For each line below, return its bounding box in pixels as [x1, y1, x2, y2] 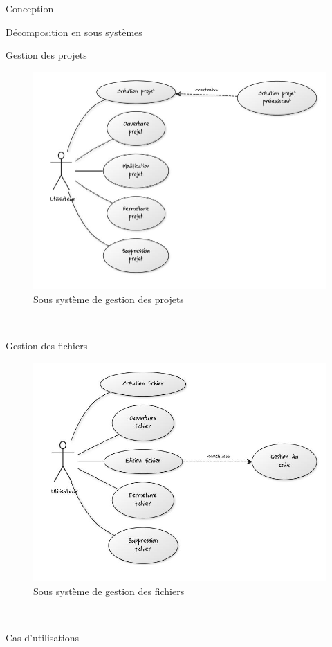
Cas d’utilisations [6, 630, 80, 644]
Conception [6, 1, 54, 15]
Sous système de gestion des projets [33, 291, 184, 306]
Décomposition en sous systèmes [6, 24, 142, 39]
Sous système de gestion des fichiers [33, 583, 185, 598]
